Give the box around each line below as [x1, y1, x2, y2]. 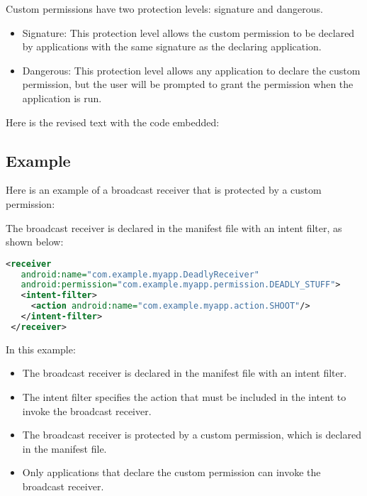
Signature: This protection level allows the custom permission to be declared [22, 25, 355, 40]
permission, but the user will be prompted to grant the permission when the [22, 77, 354, 92]
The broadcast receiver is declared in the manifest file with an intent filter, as [6, 220, 342, 235]
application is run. [22, 90, 102, 105]
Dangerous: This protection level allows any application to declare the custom [22, 62, 361, 77]
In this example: [6, 341, 76, 356]
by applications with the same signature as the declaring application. [22, 39, 322, 54]
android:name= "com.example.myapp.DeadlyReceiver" [21, 269, 259, 280]
